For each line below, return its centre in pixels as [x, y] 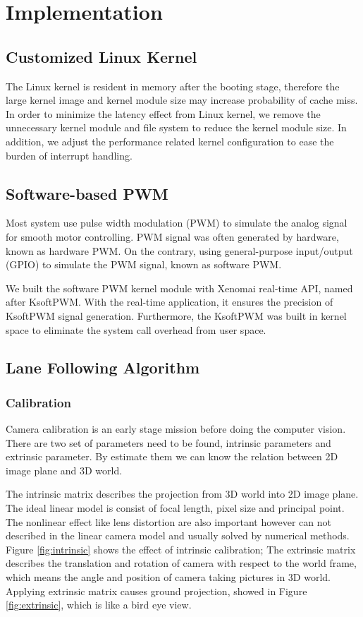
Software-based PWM [87, 193]
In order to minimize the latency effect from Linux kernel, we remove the [163, 113]
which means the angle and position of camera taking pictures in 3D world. [168, 577]
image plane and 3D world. [64, 470]
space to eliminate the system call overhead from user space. [136, 329]
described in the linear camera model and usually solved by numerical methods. [178, 535]
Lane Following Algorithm [103, 367]
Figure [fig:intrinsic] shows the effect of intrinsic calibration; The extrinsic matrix [181, 549]
